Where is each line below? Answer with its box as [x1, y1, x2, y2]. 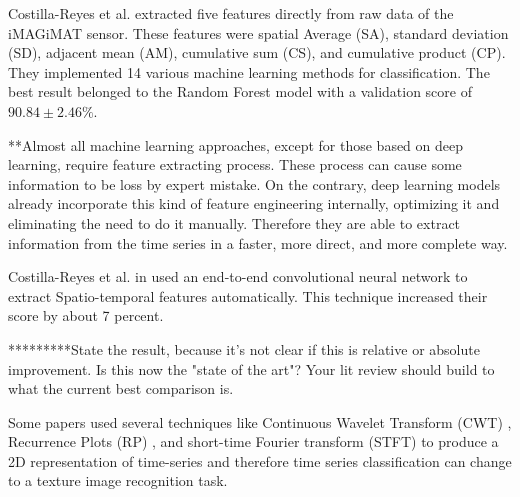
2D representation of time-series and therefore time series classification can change [8, 450, 512, 471]
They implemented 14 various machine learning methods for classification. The [8, 61, 490, 82]
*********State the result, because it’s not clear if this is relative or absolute [8, 338, 480, 359]
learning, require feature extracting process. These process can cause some [8, 154, 462, 175]
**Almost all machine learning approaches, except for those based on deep [8, 134, 464, 155]
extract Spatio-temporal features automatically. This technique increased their [8, 285, 488, 306]
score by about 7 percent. [8, 305, 164, 326]
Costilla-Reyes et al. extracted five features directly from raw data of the [8, 3, 454, 23]
